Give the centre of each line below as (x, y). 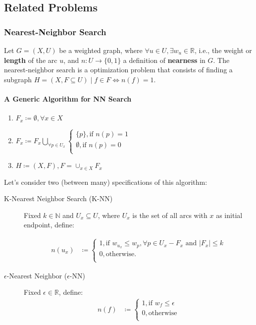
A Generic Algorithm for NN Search (68, 98)
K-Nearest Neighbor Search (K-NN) (58, 198)
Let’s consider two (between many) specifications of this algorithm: (106, 182)
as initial (229, 215)
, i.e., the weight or (223, 50)
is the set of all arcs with (170, 215)
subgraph (18, 79)
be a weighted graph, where (101, 50)
